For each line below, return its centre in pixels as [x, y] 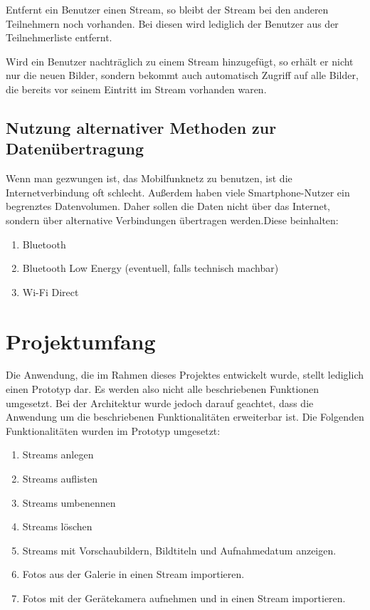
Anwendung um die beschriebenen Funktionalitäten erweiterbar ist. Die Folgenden [185, 417]
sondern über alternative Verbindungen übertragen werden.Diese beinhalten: [172, 220]
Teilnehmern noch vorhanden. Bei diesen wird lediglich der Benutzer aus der [172, 23]
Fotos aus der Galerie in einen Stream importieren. [133, 574]
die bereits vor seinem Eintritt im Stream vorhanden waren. [136, 89]
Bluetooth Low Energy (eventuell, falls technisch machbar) [150, 268]
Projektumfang [81, 341]
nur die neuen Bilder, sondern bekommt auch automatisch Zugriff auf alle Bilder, [182, 75]
